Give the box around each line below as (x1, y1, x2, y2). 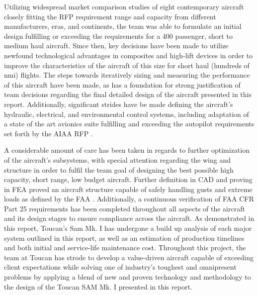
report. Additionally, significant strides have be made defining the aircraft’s (4, 98, 233, 109)
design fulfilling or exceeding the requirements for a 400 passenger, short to (4, 30, 233, 41)
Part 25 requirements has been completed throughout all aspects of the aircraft (4, 203, 245, 213)
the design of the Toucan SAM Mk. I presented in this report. (4, 281, 192, 292)
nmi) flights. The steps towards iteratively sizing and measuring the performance (4, 70, 250, 80)
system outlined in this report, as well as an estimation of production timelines (4, 232, 245, 243)
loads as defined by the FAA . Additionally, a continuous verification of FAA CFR (4, 194, 254, 204)
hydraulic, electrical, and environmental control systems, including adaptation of (4, 108, 249, 119)
